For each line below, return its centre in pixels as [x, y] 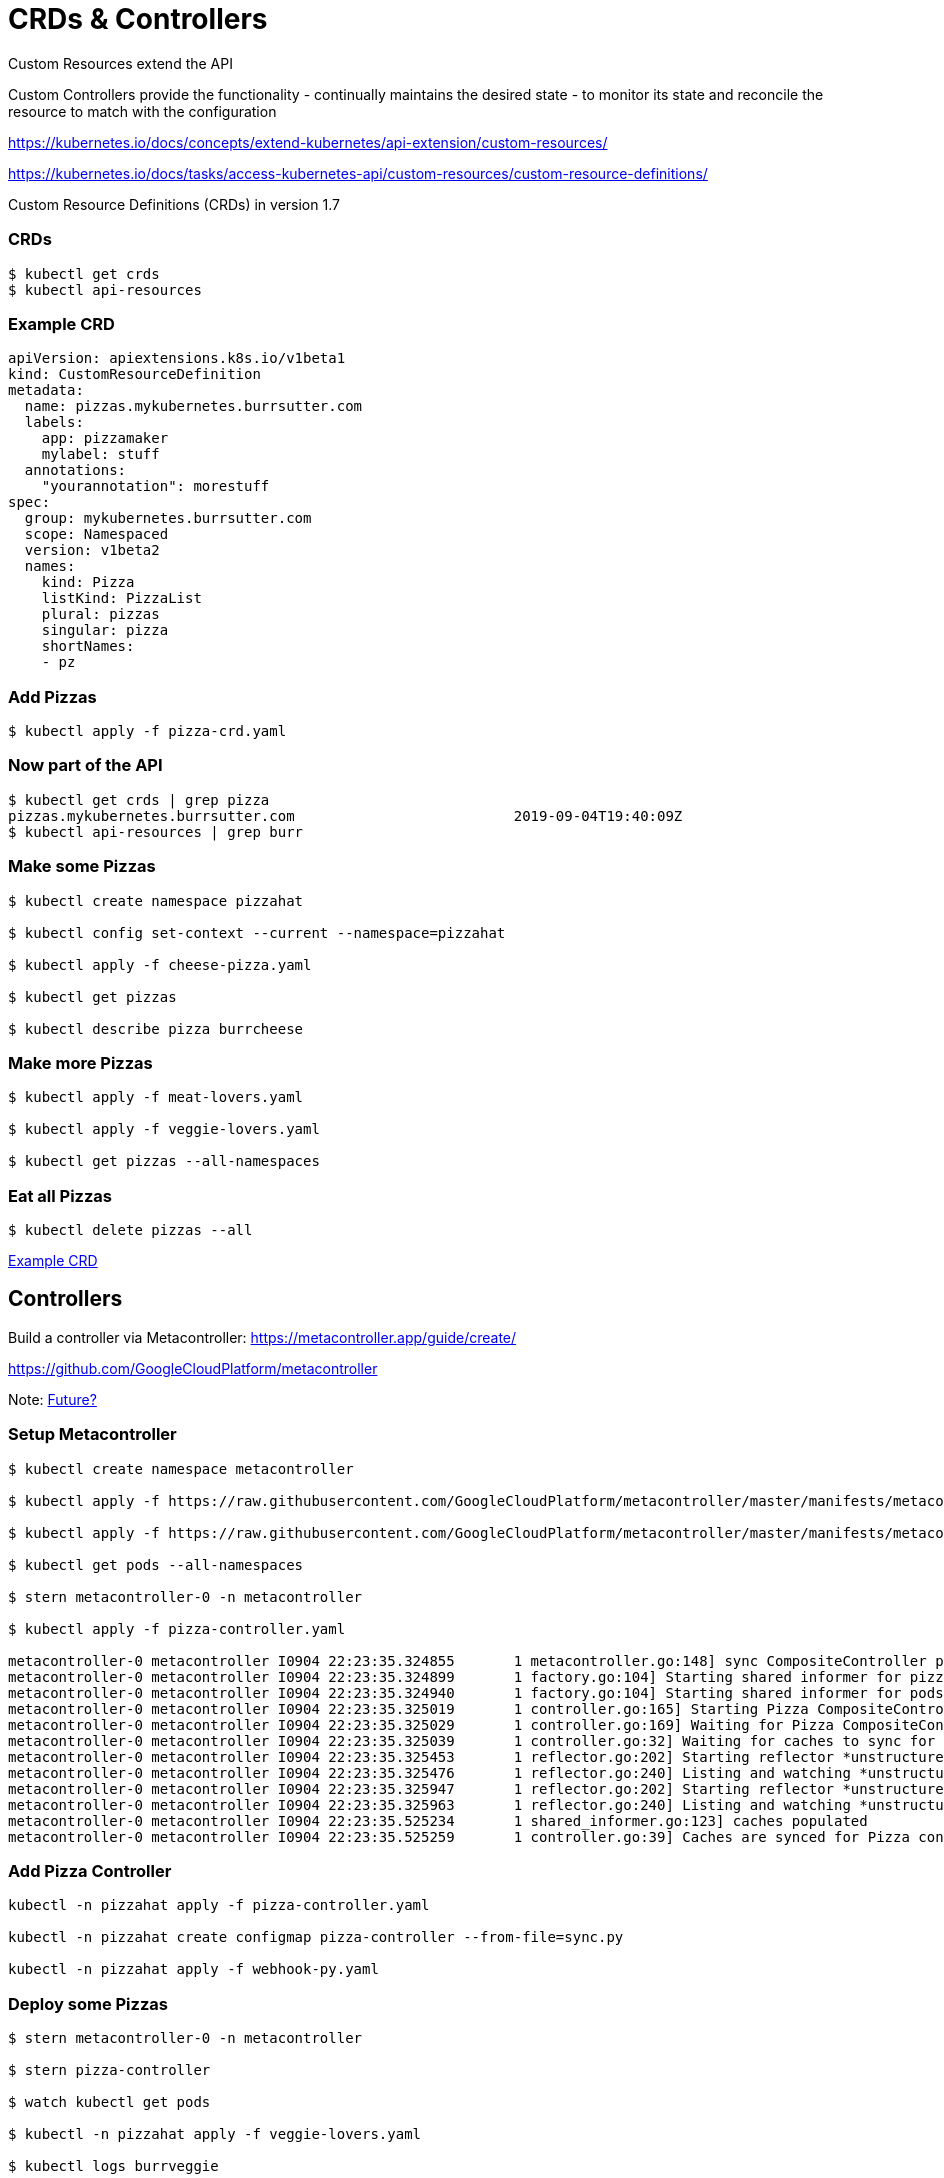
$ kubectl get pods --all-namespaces [156, 1564]
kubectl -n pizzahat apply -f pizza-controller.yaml [219, 1905]
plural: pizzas [100, 614]
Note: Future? [52, 1399]
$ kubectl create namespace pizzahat [156, 900]
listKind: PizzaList [121, 598]
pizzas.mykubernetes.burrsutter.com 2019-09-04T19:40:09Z [345, 815]
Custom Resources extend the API [120, 63]
